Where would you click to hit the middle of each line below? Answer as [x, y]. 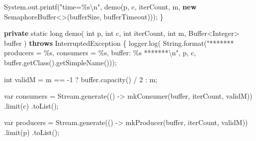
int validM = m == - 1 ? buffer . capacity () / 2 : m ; [81, 79]
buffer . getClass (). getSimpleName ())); [60, 62]
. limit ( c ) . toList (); [31, 105]
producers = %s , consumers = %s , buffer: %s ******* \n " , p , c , [100, 53]
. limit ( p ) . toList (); [32, 132]
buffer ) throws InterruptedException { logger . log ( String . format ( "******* [119, 43]
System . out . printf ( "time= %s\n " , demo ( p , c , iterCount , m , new [100, 6]
